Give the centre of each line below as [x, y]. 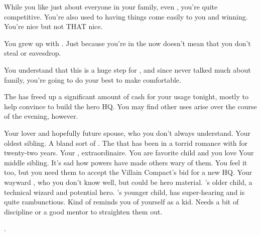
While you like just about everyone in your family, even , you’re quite [111, 7]
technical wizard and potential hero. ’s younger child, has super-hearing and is [124, 192]
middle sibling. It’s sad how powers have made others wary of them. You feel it [126, 162]
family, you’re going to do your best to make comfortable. [93, 79]
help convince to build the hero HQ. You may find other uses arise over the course [130, 106]
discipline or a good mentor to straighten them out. [83, 211]
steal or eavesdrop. [33, 53]
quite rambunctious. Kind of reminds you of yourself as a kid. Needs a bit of [121, 202]
